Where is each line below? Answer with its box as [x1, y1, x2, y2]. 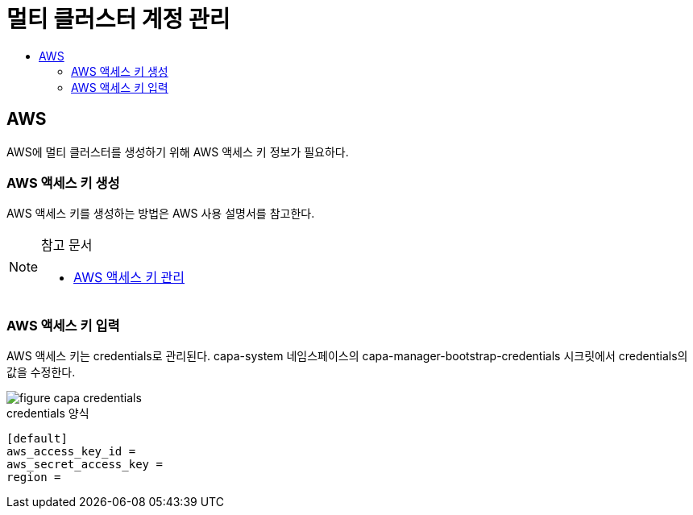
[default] [6, 432, 68, 446]
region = [6, 471, 61, 484]
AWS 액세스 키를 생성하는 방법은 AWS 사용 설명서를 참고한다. [6, 206, 315, 221]
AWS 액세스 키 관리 [73, 269, 185, 286]
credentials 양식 [6, 406, 89, 421]
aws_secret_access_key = [6, 458, 163, 471]
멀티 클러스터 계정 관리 [6, 6, 230, 33]
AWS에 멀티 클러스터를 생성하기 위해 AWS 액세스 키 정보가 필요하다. [6, 144, 349, 159]
